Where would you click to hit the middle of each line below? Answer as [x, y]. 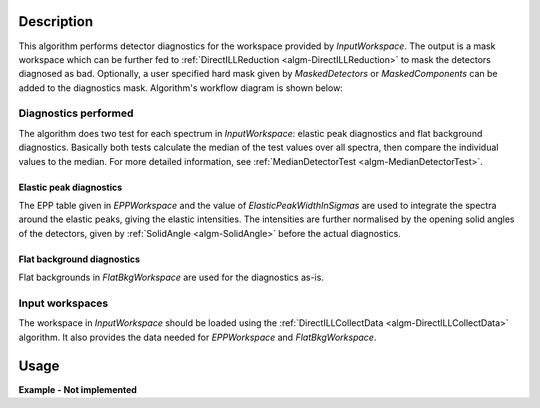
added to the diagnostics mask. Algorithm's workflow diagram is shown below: [181, 87]
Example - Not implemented [77, 389]
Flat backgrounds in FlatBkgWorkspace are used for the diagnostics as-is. [171, 277]
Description [56, 21]
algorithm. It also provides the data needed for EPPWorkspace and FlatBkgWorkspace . [197, 337]
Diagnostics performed [76, 113]
